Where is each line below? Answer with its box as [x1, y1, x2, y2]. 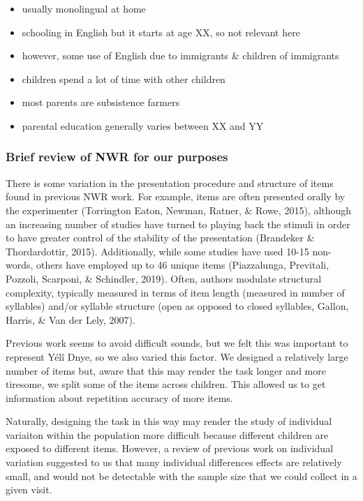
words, [6, 257, 34, 272]
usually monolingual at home [22, 1, 146, 15]
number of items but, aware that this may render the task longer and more [6, 363, 326, 377]
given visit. [6, 482, 52, 497]
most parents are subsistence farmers [22, 95, 180, 110]
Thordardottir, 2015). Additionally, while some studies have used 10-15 [6, 244, 309, 258]
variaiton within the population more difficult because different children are [6, 427, 329, 442]
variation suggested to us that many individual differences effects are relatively [6, 455, 342, 470]
